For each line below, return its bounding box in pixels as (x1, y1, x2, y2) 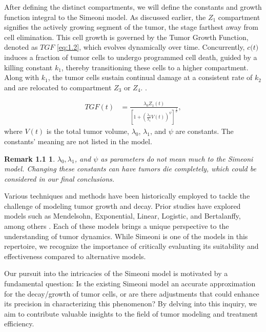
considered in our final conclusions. (4, 173, 115, 184)
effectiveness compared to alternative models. (4, 250, 146, 261)
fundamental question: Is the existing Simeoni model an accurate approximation (4, 278, 256, 289)
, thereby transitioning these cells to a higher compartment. (61, 62, 249, 72)
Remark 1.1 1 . (4, 153, 55, 164)
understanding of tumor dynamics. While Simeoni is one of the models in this (4, 230, 248, 241)
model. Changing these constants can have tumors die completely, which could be (4, 163, 256, 174)
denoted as (4, 42, 38, 52)
